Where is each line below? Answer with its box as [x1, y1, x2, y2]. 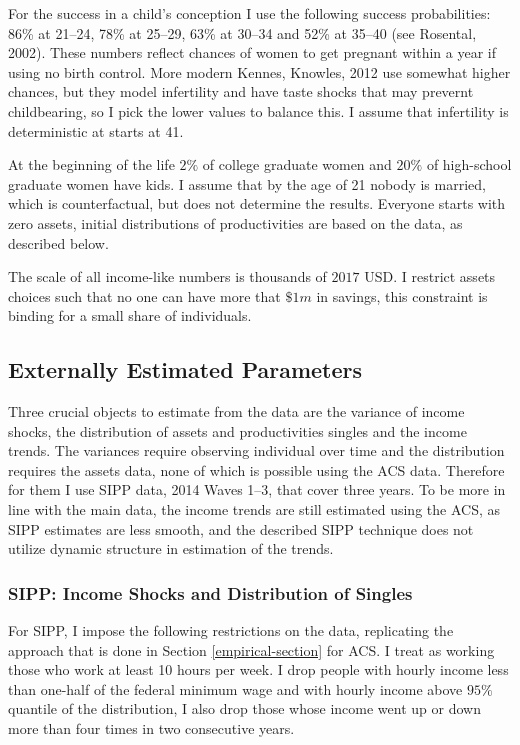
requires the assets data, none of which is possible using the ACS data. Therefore [8, 459, 505, 480]
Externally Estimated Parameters [8, 354, 363, 385]
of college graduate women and [202, 154, 392, 175]
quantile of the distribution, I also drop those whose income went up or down [8, 698, 481, 719]
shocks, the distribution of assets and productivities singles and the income [8, 420, 467, 441]
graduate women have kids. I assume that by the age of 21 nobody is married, [8, 173, 486, 194]
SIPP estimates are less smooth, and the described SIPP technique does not [8, 518, 474, 539]
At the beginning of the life [8, 154, 175, 175]
